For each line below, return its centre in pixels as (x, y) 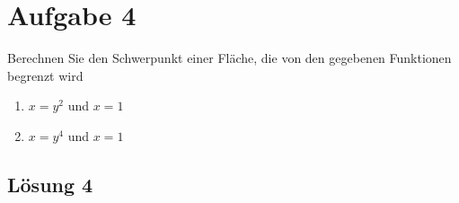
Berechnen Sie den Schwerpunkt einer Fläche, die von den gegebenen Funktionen (229, 58)
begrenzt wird (45, 75)
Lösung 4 (50, 184)
